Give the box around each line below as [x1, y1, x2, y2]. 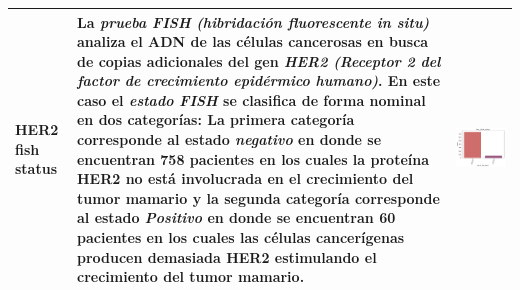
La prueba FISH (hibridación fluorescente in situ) [76, 11, 430, 32]
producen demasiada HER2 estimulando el [76, 246, 377, 267]
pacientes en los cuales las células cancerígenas [76, 227, 405, 248]
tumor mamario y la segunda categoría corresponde [76, 187, 440, 208]
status [15, 158, 57, 179]
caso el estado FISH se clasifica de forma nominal [76, 89, 426, 110]
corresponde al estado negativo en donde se [76, 129, 382, 150]
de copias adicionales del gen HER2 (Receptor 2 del [76, 50, 441, 71]
